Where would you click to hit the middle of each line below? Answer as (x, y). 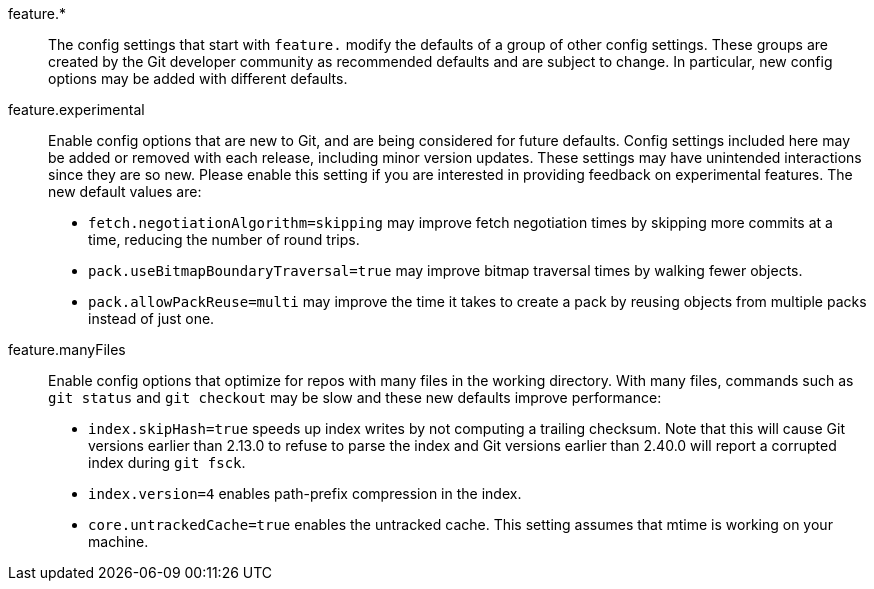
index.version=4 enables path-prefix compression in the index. (305, 493)
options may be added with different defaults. (198, 78)
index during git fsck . (167, 462)
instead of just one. (151, 318)
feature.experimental (76, 109)
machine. (118, 541)
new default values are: (125, 191)
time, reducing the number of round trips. (224, 239)
